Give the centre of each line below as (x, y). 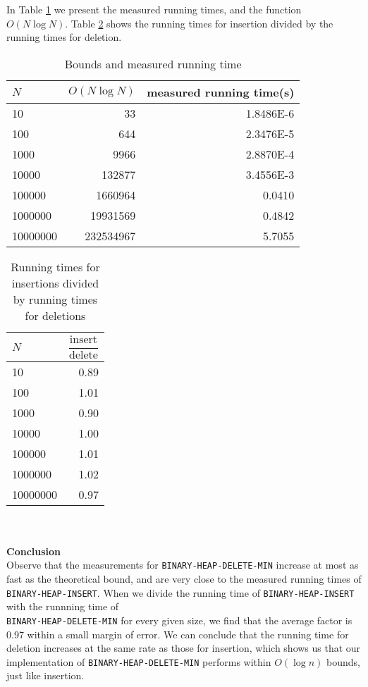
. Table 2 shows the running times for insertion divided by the (199, 23)
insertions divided (55, 283)
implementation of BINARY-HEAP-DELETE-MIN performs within (139, 661)
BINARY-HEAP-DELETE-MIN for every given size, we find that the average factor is (179, 620)
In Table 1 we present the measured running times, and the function (154, 9)
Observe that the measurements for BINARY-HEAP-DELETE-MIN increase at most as (183, 565)
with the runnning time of (63, 606)
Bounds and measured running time (153, 63)
